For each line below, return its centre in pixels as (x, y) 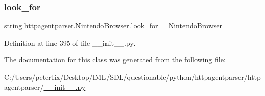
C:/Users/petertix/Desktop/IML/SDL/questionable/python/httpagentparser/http (132, 77)
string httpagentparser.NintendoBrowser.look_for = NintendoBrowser (113, 26)
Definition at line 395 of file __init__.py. (70, 42)
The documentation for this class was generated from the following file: (115, 60)
